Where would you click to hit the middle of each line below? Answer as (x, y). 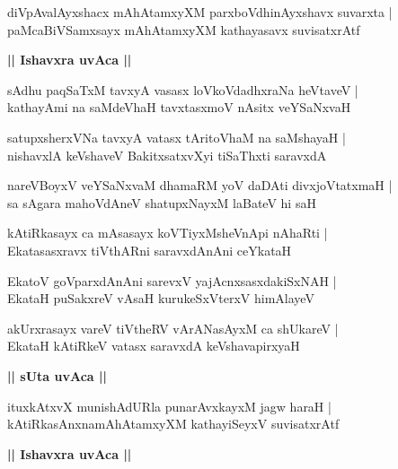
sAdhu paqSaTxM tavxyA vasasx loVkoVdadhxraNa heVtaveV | (183, 89)
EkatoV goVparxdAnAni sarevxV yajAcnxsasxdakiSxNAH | (172, 280)
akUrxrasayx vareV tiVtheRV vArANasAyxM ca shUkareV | (173, 328)
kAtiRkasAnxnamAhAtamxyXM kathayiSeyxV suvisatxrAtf (173, 424)
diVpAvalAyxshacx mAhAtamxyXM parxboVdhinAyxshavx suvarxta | (200, 12)
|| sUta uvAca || (57, 375)
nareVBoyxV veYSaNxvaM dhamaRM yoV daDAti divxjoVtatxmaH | (200, 185)
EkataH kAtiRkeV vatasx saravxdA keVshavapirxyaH (154, 346)
